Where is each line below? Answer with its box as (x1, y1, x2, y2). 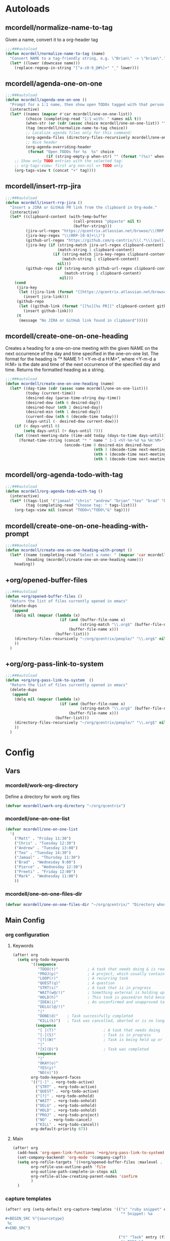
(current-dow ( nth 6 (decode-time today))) (25, 414, 119, 419)
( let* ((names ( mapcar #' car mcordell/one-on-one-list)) (10, 111, 133, 116)
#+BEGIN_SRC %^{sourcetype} (5, 1216, 65, 1221)
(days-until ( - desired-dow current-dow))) (25, 419, 119, 424)
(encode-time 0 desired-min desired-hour (64, 443, 153, 448)
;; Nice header (25, 140, 58, 145)
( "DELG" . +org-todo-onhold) (35, 1103, 97, 1108)
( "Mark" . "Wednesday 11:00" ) (14, 874, 78, 879)
